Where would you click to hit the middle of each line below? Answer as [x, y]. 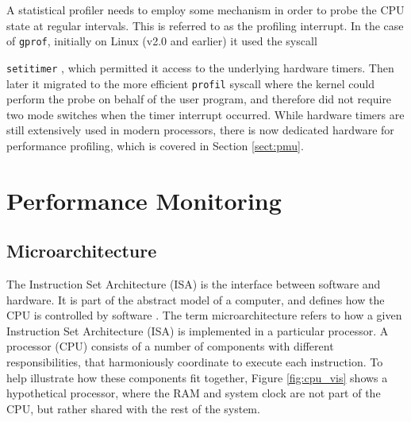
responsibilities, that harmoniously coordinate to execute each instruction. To [195, 362]
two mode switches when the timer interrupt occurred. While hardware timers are [205, 114]
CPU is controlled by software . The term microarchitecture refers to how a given [204, 315]
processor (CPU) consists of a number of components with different [170, 346]
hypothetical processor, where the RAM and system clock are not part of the [194, 393]
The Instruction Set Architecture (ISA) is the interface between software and [194, 284]
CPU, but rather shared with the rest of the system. [133, 408]
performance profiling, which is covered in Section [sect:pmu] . [155, 145]
